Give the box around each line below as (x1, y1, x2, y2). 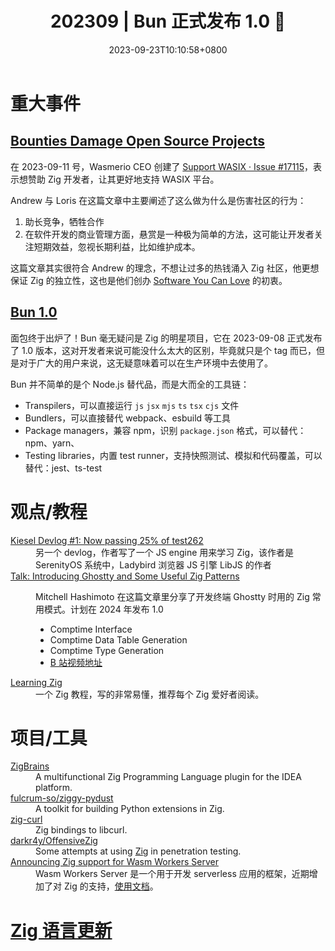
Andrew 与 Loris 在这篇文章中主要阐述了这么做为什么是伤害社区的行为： (10, 194, 307, 206)
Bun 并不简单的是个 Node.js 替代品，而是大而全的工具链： (10, 378, 250, 390)
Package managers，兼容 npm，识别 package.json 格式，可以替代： (24, 424, 307, 436)
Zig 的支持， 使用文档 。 (63, 880, 159, 892)
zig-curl (10, 813, 43, 826)
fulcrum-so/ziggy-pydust (10, 792, 114, 804)
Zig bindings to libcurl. (35, 824, 128, 836)
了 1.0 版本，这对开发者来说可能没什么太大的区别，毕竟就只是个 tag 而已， (10, 344, 317, 356)
